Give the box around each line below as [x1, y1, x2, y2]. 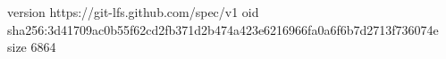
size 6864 [7, 38, 56, 56]
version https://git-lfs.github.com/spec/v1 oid [7, 3, 259, 21]
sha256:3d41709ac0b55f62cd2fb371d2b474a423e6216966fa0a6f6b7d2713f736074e [7, 20, 439, 38]
